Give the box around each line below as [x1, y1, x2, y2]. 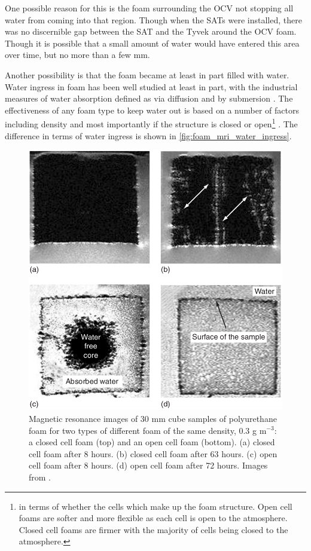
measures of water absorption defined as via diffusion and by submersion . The [5, 92, 293, 105]
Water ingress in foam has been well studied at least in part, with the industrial [5, 80, 298, 93]
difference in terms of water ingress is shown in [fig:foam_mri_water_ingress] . [5, 129, 292, 142]
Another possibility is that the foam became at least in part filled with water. [5, 68, 289, 81]
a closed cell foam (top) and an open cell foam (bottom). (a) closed [29, 436, 275, 448]
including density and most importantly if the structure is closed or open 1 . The [5, 116, 298, 130]
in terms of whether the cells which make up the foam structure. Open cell [19, 500, 292, 512]
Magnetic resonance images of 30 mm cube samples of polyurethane [29, 412, 277, 424]
